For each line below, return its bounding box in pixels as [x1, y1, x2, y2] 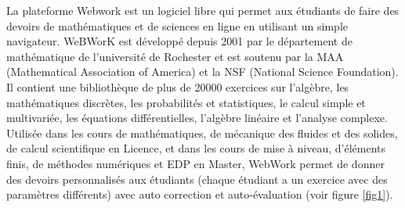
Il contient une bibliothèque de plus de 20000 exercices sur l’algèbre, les [6, 78, 349, 95]
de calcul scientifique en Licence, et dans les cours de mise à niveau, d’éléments [6, 140, 385, 156]
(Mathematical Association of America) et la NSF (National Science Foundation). [6, 63, 399, 80]
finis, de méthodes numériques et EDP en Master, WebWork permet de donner [6, 155, 385, 171]
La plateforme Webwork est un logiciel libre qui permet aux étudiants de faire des [6, 2, 400, 18]
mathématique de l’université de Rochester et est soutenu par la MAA [6, 48, 344, 64]
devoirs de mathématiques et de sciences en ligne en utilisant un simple [6, 17, 349, 34]
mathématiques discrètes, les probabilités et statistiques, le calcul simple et [6, 94, 366, 110]
